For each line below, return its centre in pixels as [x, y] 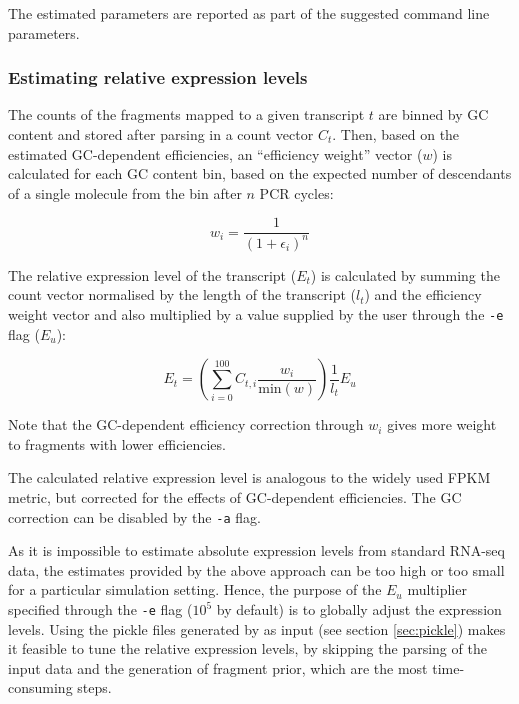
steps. [94, 687]
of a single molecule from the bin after [125, 192]
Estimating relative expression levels [158, 77]
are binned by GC [433, 114]
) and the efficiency [423, 294]
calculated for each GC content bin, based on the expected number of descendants [260, 173]
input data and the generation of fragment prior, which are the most [218, 667]
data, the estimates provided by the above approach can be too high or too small [256, 569]
